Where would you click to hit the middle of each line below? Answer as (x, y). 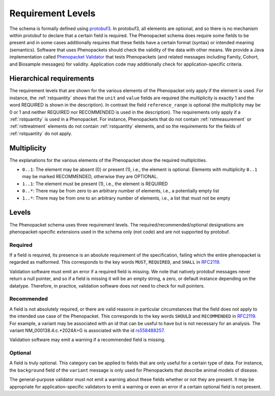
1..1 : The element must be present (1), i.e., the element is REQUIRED (95, 184)
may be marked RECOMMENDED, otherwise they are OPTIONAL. (90, 177)
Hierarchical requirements (52, 79)
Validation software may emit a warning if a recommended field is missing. (87, 340)
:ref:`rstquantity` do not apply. (41, 133)
